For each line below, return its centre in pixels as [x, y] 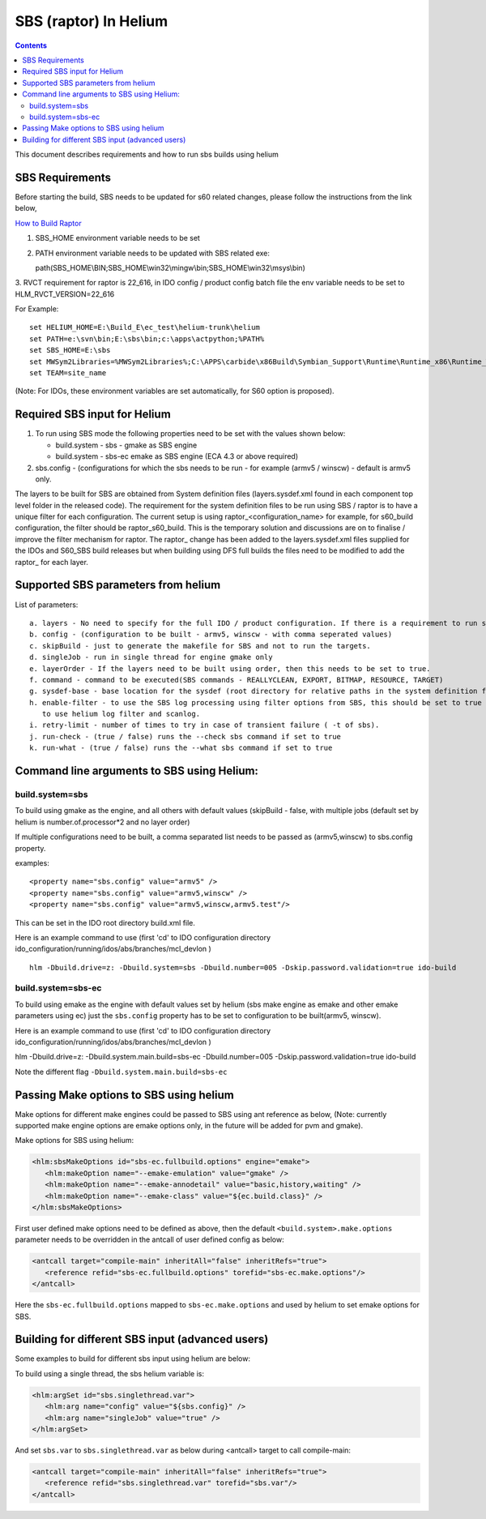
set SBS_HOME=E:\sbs [70, 350]
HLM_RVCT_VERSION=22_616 [65, 294]
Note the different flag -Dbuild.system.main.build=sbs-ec [121, 1072]
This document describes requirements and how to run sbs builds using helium [147, 155]
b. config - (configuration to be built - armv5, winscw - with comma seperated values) [211, 635]
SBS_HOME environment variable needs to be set [117, 238]
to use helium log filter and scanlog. [121, 714]
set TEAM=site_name [68, 373]
